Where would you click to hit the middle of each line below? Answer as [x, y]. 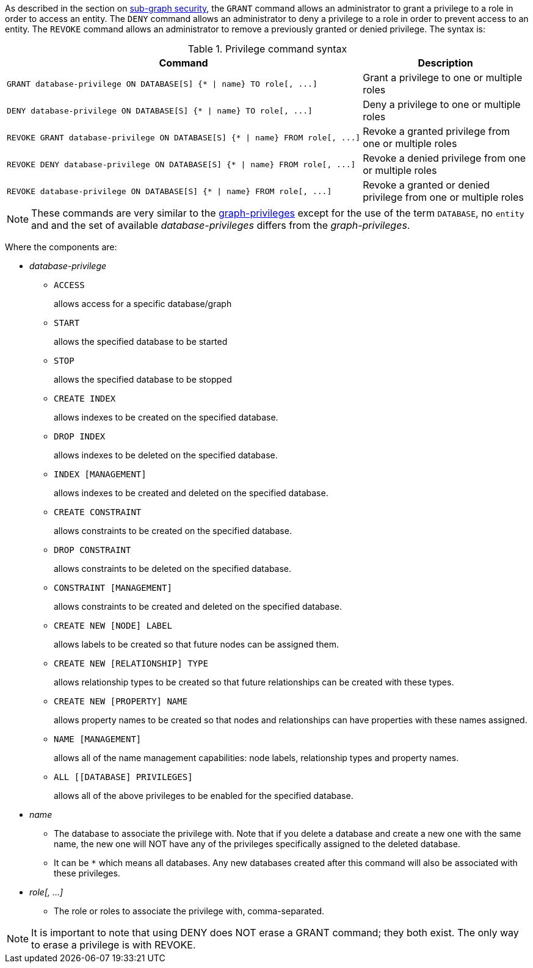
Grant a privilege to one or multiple [443, 78]
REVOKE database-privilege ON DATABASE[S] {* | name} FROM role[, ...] [169, 191]
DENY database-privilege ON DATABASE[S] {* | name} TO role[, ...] [160, 110]
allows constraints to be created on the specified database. [173, 531]
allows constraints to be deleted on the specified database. [173, 569]
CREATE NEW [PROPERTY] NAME [121, 701]
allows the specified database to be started [141, 341]
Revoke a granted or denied [426, 185]
